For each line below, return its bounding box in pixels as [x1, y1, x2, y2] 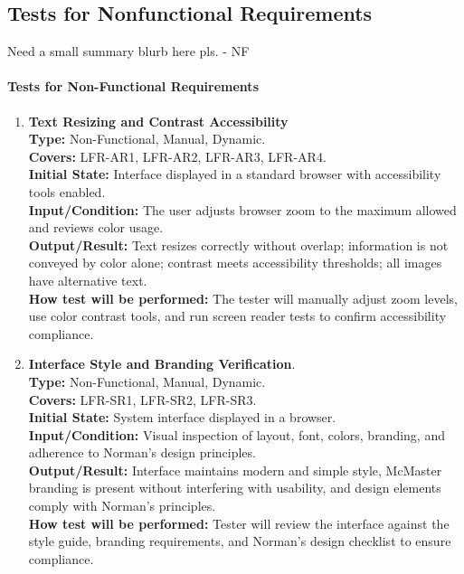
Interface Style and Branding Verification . [28, 354, 296, 373]
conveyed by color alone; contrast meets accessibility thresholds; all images [28, 253, 442, 272]
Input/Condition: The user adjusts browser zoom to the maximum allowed [28, 200, 457, 219]
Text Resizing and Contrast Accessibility [28, 111, 289, 130]
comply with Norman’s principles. [28, 496, 216, 515]
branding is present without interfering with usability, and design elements [28, 478, 441, 497]
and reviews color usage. [28, 218, 164, 237]
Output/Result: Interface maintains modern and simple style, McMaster [28, 460, 442, 479]
